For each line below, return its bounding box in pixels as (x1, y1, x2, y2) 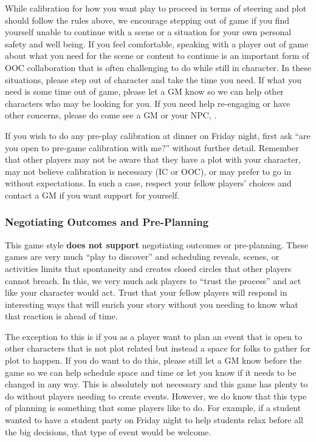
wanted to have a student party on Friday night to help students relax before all (5, 413, 303, 426)
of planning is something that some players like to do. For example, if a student (5, 401, 301, 414)
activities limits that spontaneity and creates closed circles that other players (5, 262, 292, 274)
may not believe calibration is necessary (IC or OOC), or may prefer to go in (5, 165, 291, 177)
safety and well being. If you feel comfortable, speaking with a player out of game (5, 37, 309, 50)
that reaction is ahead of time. (5, 310, 118, 322)
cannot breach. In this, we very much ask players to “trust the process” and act (5, 274, 301, 287)
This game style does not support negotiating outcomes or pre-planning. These (5, 238, 308, 251)
